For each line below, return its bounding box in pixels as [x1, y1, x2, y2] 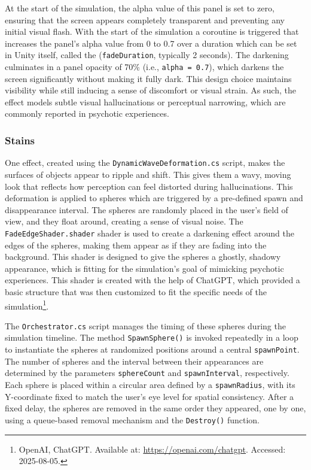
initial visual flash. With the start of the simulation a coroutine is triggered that [5, 25, 299, 38]
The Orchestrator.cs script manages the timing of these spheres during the [5, 319, 286, 332]
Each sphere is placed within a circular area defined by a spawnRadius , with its [5, 378, 295, 390]
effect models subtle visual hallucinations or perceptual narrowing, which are [5, 95, 286, 108]
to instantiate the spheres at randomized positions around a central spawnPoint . [5, 343, 300, 356]
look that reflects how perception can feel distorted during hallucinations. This [5, 180, 293, 192]
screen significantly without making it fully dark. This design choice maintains [5, 72, 292, 84]
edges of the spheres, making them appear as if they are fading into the [5, 238, 267, 251]
